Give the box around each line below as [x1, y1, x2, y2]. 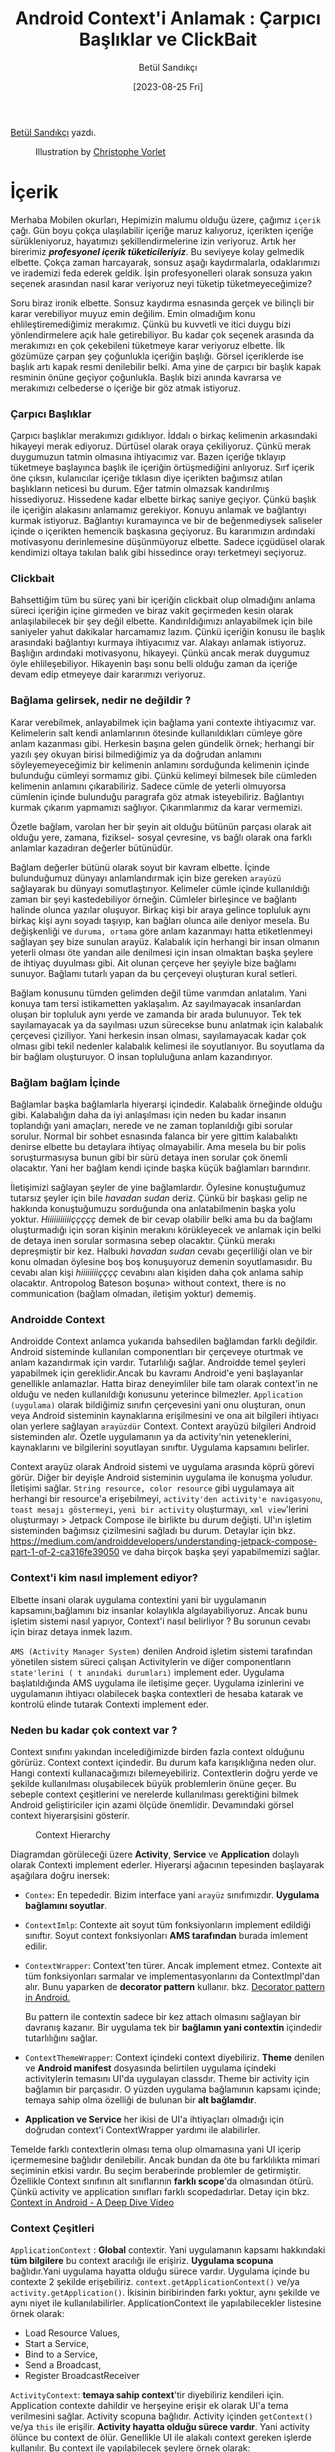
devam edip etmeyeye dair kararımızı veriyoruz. [10, 668, 207, 681]
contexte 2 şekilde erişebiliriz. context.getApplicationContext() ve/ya [10, 2276, 300, 2288]
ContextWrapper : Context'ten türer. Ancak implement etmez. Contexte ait [24, 1959, 322, 1971]
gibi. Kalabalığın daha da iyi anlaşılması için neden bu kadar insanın [10, 1109, 287, 1121]
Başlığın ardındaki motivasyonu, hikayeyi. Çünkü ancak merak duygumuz [10, 647, 311, 659]
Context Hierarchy [35, 1828, 111, 1841]
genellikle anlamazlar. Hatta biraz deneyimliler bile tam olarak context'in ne [10, 1378, 318, 1390]
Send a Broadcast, [24, 2359, 102, 2371]
